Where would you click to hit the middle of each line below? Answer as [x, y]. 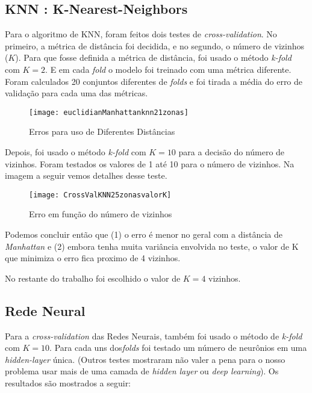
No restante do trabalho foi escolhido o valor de [93, 278]
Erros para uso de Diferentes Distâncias [102, 132]
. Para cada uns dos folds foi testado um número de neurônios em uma [178, 348]
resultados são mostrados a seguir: [68, 383]
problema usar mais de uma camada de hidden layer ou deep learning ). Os [142, 371]
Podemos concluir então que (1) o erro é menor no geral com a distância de [144, 234]
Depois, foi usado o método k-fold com [76, 152]
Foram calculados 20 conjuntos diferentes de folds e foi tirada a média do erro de [154, 81]
